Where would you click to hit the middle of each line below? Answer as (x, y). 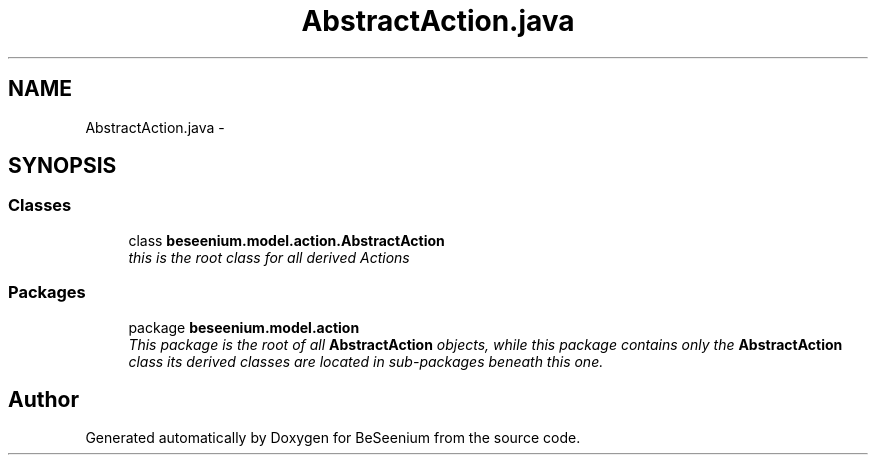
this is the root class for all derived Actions (269, 257)
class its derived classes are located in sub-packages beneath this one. (366, 361)
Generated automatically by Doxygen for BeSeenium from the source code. (333, 438)
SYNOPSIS (62, 166)
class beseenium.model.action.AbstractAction (286, 240)
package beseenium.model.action (244, 327)
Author (43, 399)
